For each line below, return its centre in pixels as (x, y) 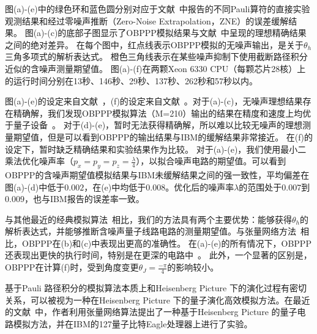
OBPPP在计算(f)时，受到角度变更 (72, 267)
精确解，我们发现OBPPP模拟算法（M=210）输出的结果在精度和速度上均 (158, 113)
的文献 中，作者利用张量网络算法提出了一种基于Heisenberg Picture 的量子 (151, 312)
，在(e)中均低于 (115, 187)
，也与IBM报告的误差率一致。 (84, 199)
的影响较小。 (193, 267)
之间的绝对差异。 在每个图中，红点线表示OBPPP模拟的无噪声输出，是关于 (155, 44)
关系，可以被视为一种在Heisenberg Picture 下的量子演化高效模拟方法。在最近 (158, 300)
